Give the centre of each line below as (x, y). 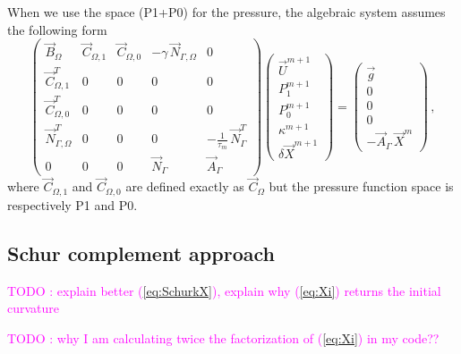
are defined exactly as (185, 186)
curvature (34, 308)
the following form (57, 29)
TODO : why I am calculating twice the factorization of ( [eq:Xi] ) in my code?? (223, 337)
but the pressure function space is (361, 186)
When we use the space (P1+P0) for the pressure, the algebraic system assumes (226, 12)
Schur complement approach (141, 253)
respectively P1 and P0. (73, 204)
